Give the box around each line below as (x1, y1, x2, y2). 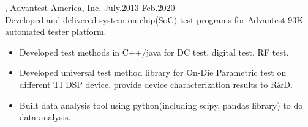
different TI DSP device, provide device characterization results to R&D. (19, 78, 293, 90)
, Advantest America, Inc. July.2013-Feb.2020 (5, 1, 175, 13)
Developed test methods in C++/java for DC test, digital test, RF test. (19, 45, 289, 58)
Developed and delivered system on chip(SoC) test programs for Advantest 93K (5, 13, 304, 26)
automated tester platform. (5, 25, 107, 38)
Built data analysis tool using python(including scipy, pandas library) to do (19, 98, 303, 111)
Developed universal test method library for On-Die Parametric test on (19, 66, 287, 79)
